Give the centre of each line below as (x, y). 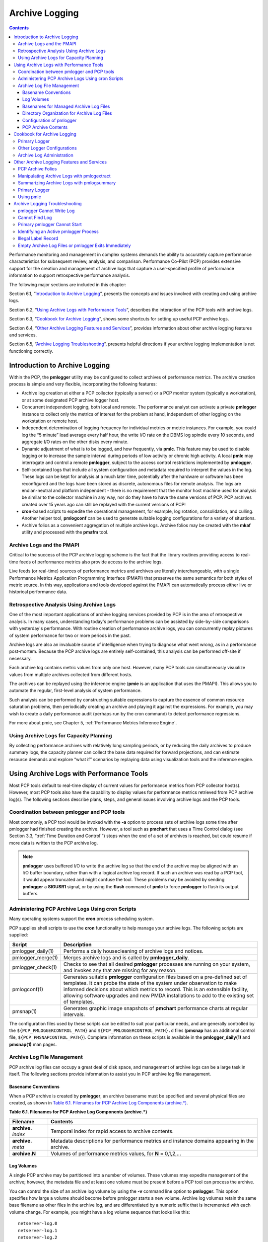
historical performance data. (38, 592)
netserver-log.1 (38, 1230)
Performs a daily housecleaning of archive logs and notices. (133, 951)
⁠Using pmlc (30, 197)
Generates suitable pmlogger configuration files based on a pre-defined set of (155, 977)
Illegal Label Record (38, 238)
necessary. (21, 658)
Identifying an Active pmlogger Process (58, 232)
